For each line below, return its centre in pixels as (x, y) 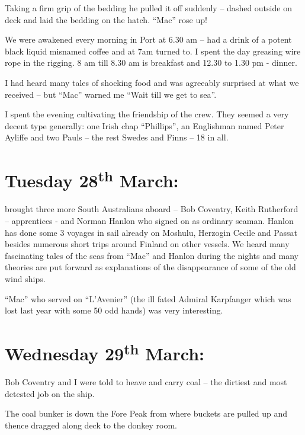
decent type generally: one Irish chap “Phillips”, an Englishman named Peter (145, 125)
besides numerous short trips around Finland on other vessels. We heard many (147, 244)
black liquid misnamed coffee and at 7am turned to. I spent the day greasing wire (153, 51)
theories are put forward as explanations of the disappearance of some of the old (150, 267)
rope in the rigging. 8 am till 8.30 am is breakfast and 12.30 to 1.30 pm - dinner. (151, 63)
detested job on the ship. (50, 393)
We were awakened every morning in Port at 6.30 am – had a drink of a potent (148, 39)
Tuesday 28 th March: (92, 179)
